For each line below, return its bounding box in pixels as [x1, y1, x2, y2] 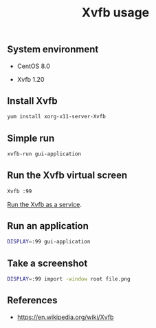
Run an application [7, 220, 89, 232]
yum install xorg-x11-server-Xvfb [7, 113, 107, 120]
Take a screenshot [7, 257, 88, 269]
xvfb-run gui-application [7, 151, 81, 157]
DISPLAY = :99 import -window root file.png [7, 276, 131, 283]
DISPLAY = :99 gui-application [7, 239, 91, 245]
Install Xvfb [7, 95, 58, 107]
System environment [7, 43, 99, 56]
